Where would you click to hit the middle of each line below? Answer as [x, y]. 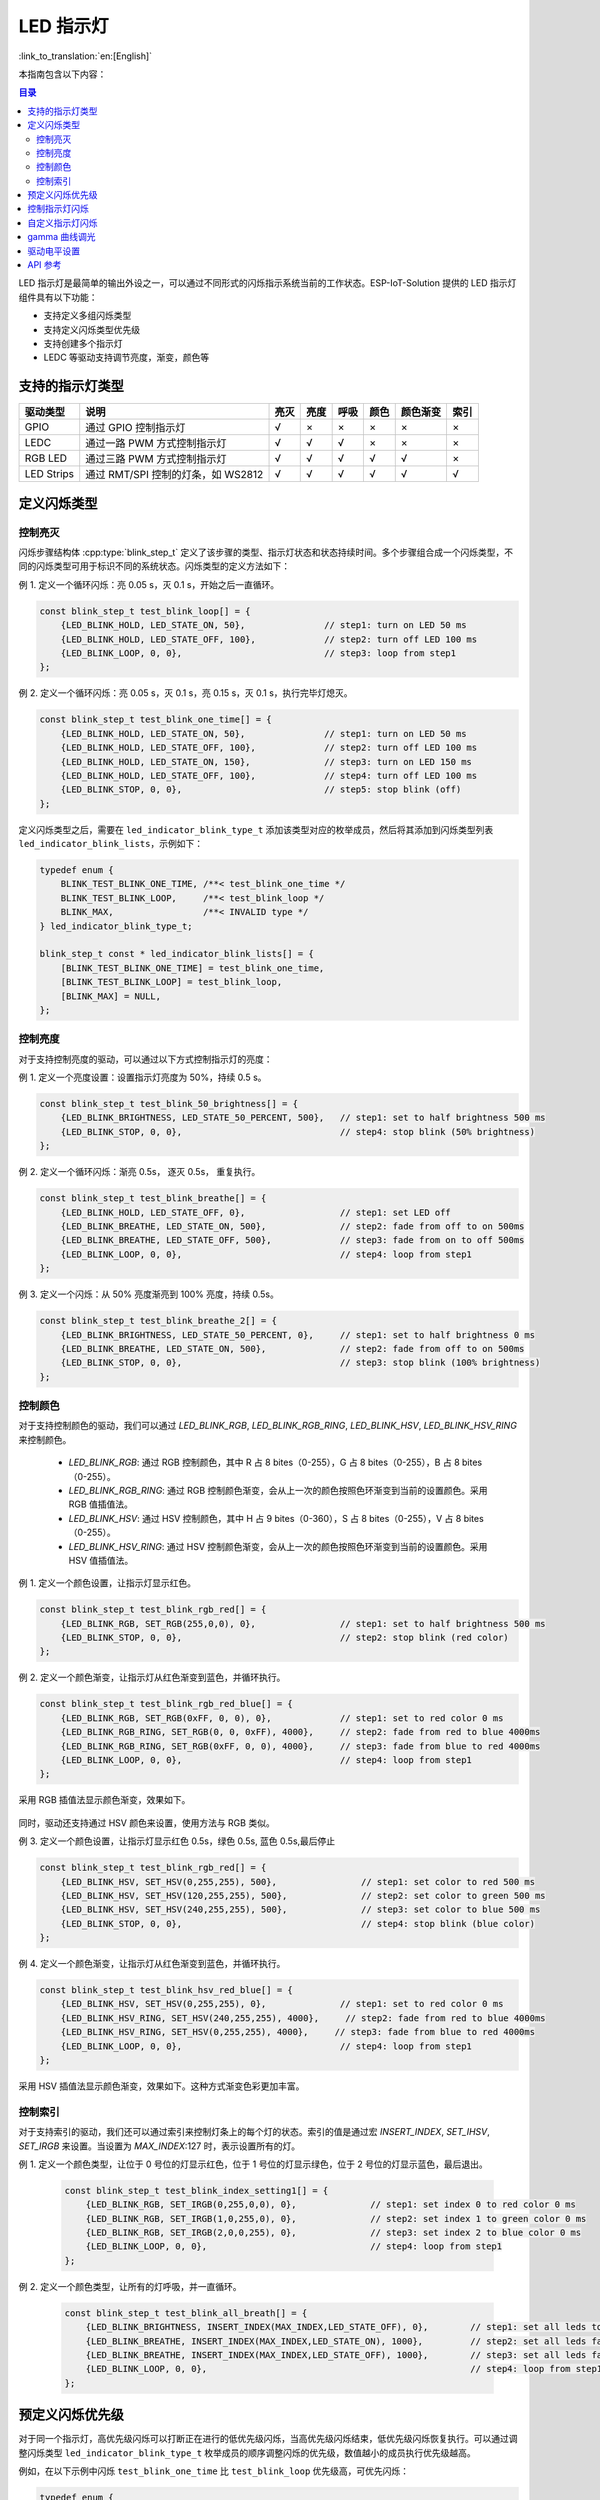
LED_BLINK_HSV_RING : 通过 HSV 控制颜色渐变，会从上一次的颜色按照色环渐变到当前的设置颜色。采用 [278, 1546]
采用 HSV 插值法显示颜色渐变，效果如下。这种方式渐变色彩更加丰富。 [161, 2086]
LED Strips [49, 474]
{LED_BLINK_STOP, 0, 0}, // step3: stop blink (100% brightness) [300, 1363]
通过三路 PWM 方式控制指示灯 [156, 459]
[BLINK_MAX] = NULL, [111, 996]
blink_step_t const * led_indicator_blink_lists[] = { [176, 954]
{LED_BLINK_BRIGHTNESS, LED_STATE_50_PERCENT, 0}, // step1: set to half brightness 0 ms [297, 1334]
